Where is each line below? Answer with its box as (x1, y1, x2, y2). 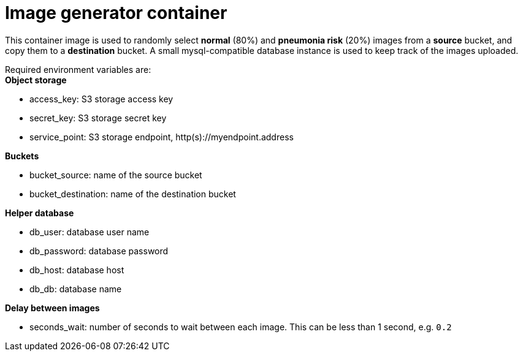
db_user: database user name (29, 226, 150, 237)
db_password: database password (29, 245, 169, 256)
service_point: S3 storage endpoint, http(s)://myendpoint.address (29, 131, 294, 142)
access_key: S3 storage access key (29, 93, 174, 104)
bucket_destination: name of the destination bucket (29, 188, 236, 199)
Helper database (5, 207, 74, 218)
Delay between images (5, 302, 100, 313)
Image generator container (5, 2, 227, 23)
